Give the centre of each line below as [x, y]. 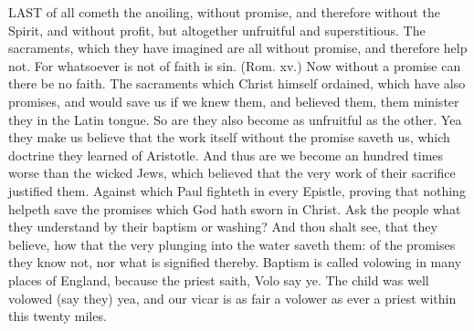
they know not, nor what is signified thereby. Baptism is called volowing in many [235, 262]
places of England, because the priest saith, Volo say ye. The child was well [219, 279]
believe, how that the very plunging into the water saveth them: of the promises [232, 244]
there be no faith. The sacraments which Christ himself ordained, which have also [237, 83]
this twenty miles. [58, 316]
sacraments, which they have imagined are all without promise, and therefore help [238, 48]
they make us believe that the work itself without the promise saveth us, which [229, 137]
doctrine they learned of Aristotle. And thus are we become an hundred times [226, 155]
